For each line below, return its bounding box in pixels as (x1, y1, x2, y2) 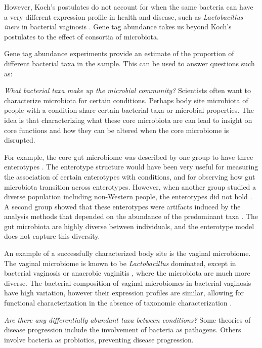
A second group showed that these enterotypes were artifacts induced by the (4, 201, 241, 211)
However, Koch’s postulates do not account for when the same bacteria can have (4, 2, 253, 12)
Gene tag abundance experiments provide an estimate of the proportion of (4, 48, 234, 59)
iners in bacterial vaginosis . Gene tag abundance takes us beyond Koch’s (4, 21, 232, 32)
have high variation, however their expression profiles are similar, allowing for (4, 287, 244, 298)
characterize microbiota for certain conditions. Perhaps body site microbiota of (4, 95, 248, 105)
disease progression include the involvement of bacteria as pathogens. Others (4, 324, 241, 335)
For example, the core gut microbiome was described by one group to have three (4, 151, 253, 162)
